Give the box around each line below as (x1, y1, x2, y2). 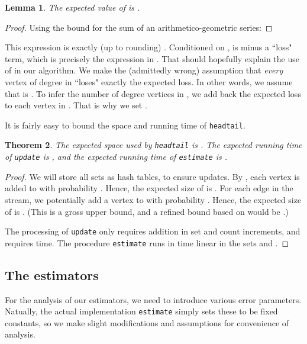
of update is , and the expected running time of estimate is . (5, 150, 228, 163)
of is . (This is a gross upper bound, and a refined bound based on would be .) (5, 205, 289, 217)
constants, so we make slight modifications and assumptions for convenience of (5, 316, 289, 329)
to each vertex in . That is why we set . (5, 99, 147, 111)
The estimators (5, 265, 99, 284)
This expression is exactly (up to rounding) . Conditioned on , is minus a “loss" (5, 41, 292, 53)
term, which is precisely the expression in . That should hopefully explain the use (5, 52, 299, 65)
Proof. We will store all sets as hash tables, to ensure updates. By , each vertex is (5, 170, 300, 182)
